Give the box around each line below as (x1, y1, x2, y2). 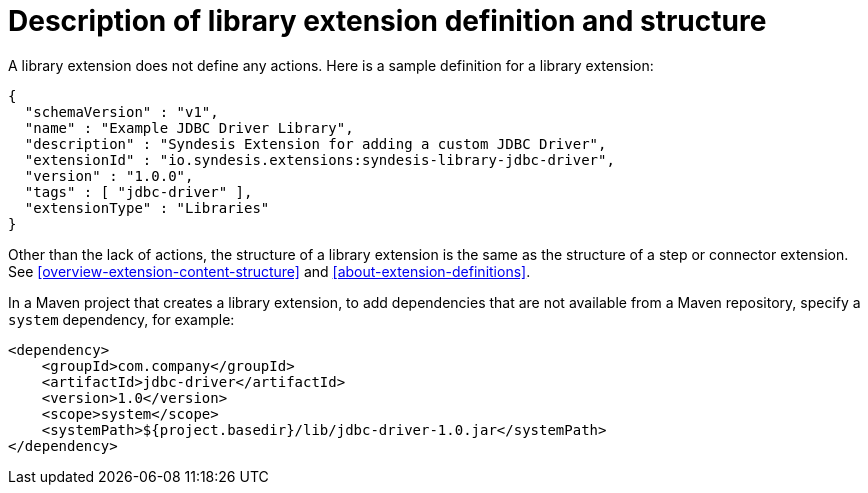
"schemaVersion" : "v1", (24, 103, 219, 120)
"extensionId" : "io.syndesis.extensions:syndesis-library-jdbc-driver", (24, 151, 615, 168)
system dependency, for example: (8, 310, 235, 328)
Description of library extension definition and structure (8, 4, 767, 38)
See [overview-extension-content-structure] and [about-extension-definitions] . (8, 262, 531, 280)
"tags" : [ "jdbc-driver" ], (24, 183, 253, 200)
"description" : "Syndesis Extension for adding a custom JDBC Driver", (24, 135, 607, 152)
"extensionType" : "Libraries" (24, 199, 270, 216)
